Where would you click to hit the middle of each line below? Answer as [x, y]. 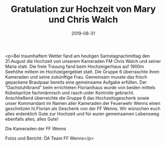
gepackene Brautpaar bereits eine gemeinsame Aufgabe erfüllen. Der [76, 82]
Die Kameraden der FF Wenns [36, 128]
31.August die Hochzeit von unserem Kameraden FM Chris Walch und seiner [83, 61]
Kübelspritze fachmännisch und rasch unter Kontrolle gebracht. [70, 93]
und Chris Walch [83, 20]
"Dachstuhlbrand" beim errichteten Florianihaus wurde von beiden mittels [80, 87]
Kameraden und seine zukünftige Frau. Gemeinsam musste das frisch [76, 77]
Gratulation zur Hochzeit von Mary [83, 9]
